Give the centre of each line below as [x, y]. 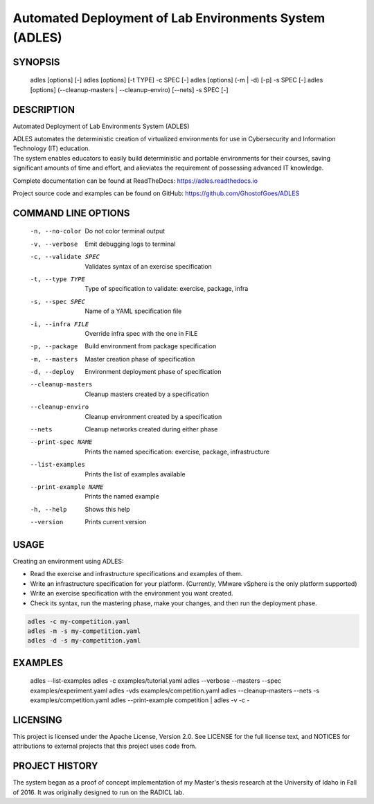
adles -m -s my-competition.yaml [84, 631]
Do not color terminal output [125, 231]
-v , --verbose [54, 244]
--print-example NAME [67, 487]
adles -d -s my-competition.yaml [84, 641]
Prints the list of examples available [135, 474]
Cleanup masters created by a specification [147, 394]
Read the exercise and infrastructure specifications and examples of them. [136, 574]
